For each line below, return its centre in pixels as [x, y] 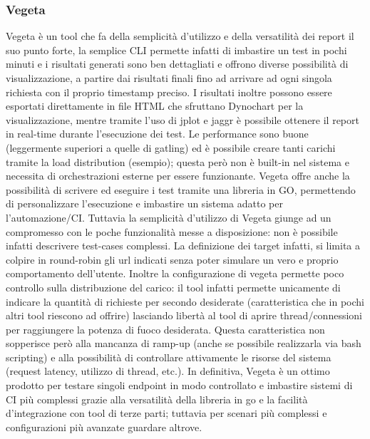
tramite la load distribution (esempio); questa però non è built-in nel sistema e [178, 161]
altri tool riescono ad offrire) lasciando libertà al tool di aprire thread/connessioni [184, 315]
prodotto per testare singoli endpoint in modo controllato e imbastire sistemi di [179, 385]
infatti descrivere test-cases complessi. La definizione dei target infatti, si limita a [183, 246]
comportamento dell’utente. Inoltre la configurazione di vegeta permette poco [175, 273]
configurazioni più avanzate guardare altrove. [104, 427]
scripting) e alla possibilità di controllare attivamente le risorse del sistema [169, 357]
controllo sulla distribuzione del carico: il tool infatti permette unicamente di [173, 287]
